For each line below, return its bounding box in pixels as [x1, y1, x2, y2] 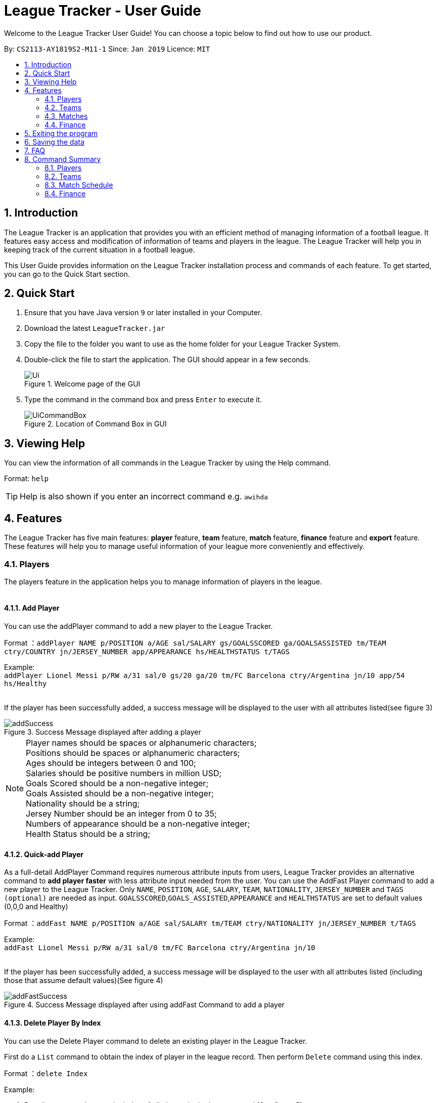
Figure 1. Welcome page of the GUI [24, 379, 141, 389]
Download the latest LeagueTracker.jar [24, 324, 165, 333]
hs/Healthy [4, 680, 47, 688]
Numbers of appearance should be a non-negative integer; [26, 819, 250, 829]
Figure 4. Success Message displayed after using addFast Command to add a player [4, 1000, 285, 1009]
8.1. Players [45, 163, 82, 172]
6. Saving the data [24, 137, 84, 146]
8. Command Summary [24, 154, 101, 163]
